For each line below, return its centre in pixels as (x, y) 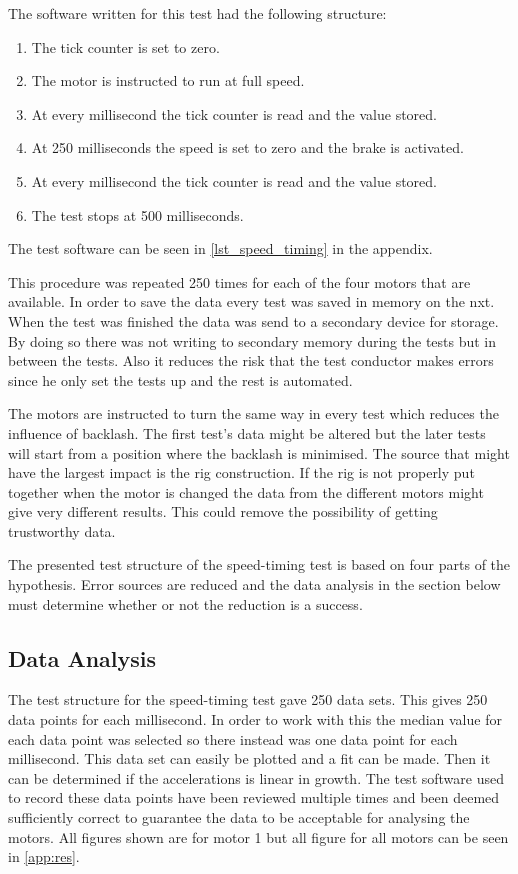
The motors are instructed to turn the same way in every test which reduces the (253, 413)
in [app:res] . (44, 856)
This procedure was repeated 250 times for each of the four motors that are (239, 281)
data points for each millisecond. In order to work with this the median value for (255, 719)
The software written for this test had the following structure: (197, 13)
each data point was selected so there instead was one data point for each (233, 738)
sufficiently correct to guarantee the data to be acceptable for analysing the (239, 817)
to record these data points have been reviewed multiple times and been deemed (254, 797)
